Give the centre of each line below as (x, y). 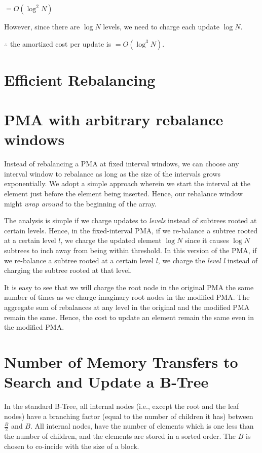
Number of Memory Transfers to (121, 361)
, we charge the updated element (111, 240)
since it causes (207, 240)
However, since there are (42, 26)
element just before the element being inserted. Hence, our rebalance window (123, 194)
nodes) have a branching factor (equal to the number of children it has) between (129, 416)
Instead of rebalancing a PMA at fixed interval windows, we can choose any (122, 164)
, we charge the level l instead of (208, 260)
